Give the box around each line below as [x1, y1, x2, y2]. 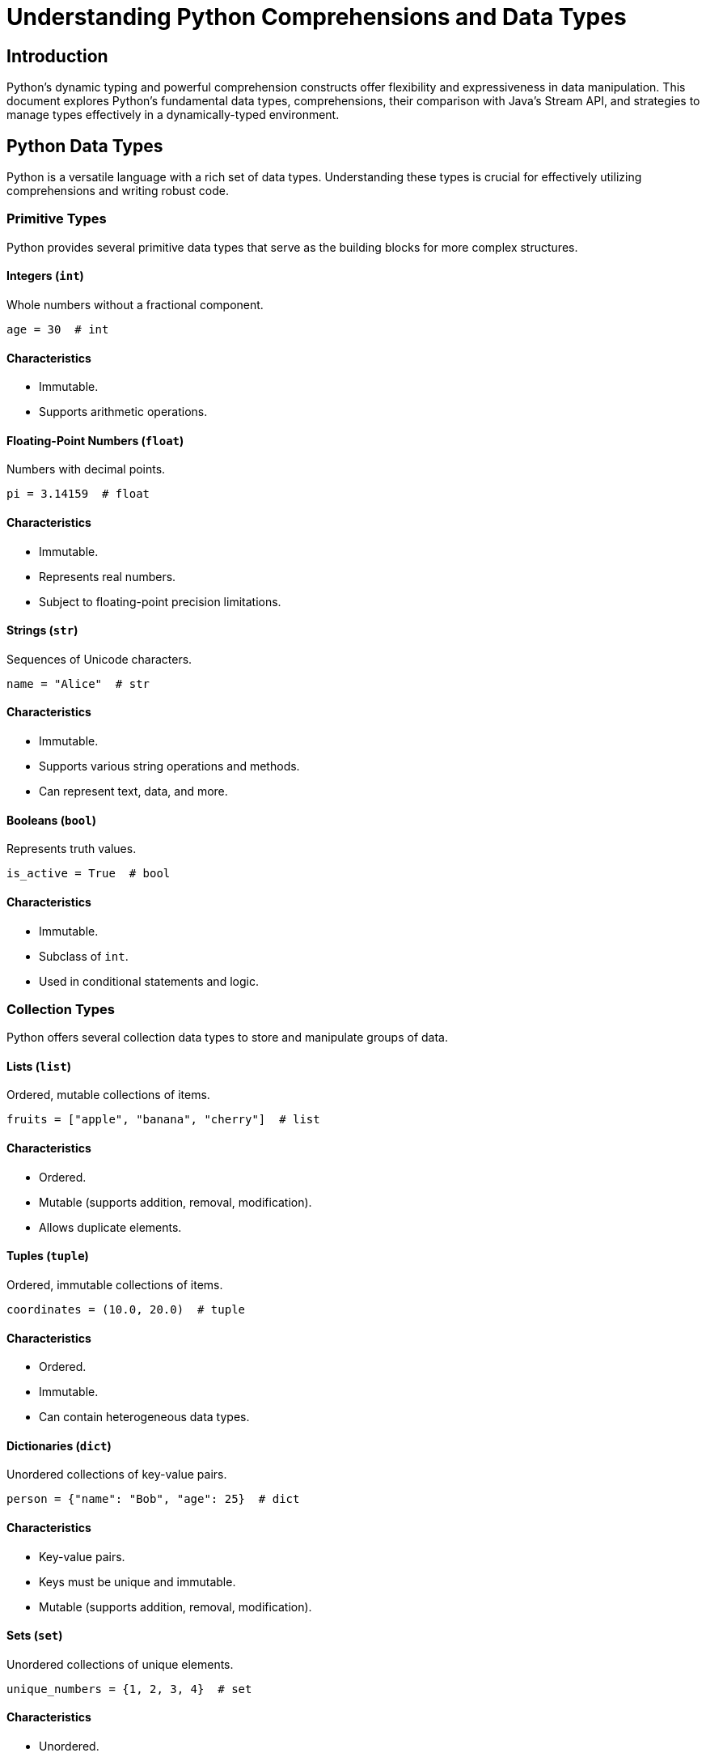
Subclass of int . [39, 949, 129, 963]
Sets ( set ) [6, 1628, 63, 1643]
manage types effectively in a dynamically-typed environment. [6, 108, 340, 122]
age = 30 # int [6, 322, 109, 336]
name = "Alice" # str [6, 677, 150, 690]
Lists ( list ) [6, 1059, 72, 1073]
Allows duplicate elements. [39, 1220, 182, 1234]
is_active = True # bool [6, 867, 171, 881]
